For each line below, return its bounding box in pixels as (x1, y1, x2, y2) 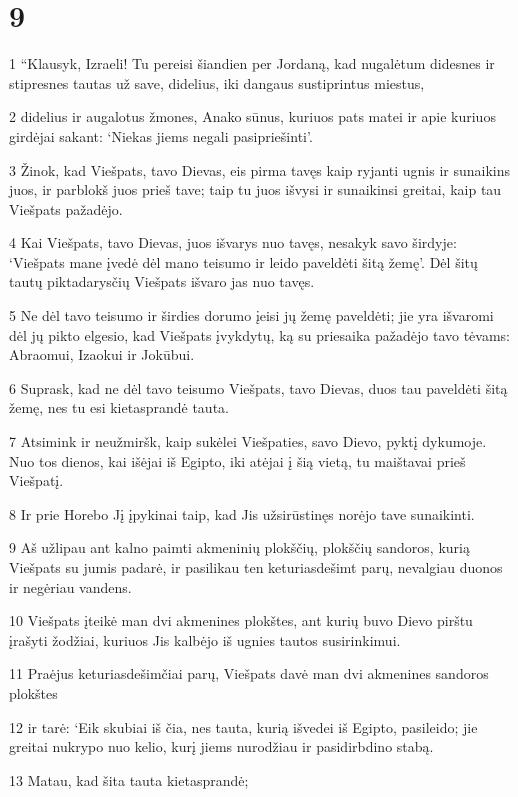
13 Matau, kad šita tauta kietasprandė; (9, 769, 249, 790)
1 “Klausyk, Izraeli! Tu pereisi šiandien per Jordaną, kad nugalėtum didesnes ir (9, 53, 495, 74)
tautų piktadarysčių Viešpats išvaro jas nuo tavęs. (9, 271, 315, 292)
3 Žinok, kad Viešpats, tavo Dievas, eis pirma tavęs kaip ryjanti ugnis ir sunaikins (9, 159, 511, 180)
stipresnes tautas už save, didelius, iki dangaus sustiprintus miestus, (9, 72, 425, 93)
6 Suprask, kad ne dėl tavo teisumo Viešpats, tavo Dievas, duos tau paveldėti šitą (9, 377, 508, 398)
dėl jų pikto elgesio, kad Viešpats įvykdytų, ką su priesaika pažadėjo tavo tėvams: (9, 324, 511, 345)
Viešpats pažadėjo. (9, 198, 123, 219)
